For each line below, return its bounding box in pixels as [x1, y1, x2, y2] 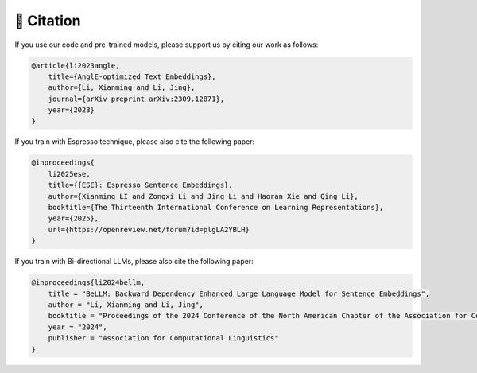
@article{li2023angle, [31, 60, 120, 70]
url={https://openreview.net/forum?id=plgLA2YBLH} [48, 225, 250, 234]
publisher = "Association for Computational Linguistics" [48, 334, 279, 343]
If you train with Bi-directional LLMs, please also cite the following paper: [14, 257, 254, 266]
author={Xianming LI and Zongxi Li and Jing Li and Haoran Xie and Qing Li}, [48, 192, 359, 200]
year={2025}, [48, 214, 99, 223]
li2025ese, [48, 169, 91, 178]
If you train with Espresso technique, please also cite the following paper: [14, 137, 255, 146]
